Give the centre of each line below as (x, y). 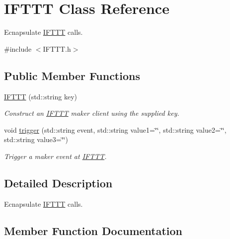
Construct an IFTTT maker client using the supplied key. (92, 113)
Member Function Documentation (93, 230)
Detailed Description (58, 183)
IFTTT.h (57, 48)
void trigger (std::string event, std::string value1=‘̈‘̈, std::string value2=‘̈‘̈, (115, 129)
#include (18, 48)
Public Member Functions (72, 75)
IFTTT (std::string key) (41, 96)
